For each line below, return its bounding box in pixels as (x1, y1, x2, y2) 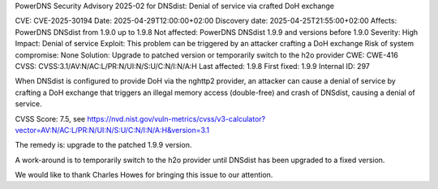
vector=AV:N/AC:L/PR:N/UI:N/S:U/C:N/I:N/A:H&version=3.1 (15, 125, 210, 135)
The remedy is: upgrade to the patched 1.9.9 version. (15, 140, 192, 150)
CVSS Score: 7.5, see (15, 114, 85, 123)
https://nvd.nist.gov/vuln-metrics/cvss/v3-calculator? (86, 114, 266, 123)
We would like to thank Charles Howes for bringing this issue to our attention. (15, 170, 273, 180)
